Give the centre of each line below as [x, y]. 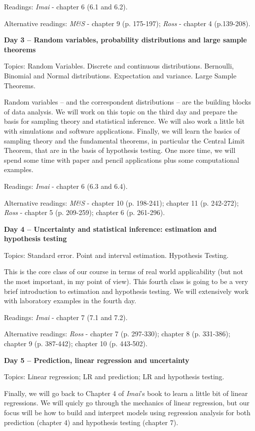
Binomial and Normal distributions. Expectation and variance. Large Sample [120, 75]
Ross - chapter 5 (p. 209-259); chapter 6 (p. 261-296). [85, 212]
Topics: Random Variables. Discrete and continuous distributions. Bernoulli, [119, 66]
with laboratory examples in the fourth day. [70, 301]
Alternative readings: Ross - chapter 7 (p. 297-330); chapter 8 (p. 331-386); [117, 334]
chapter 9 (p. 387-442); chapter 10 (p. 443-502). [76, 343]
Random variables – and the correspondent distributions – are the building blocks [127, 102]
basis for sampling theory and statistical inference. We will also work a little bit [124, 121]
